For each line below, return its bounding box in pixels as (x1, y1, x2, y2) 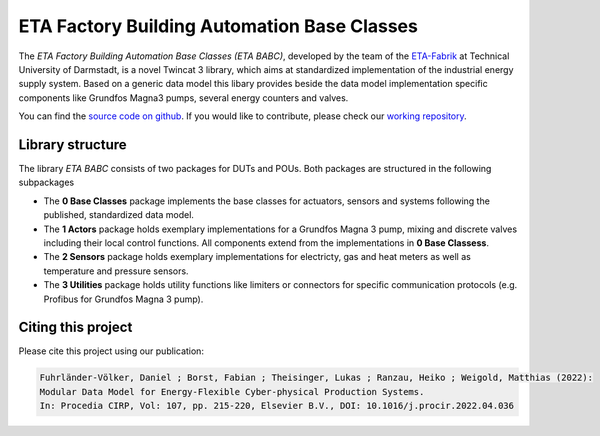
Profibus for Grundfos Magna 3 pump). (43, 293, 204, 305)
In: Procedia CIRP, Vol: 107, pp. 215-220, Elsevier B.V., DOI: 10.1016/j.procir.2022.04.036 (39, 400, 515, 412)
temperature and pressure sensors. (43, 265, 189, 277)
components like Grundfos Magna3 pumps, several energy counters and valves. (18, 91, 349, 104)
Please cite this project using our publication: (18, 345, 205, 357)
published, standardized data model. (43, 209, 195, 221)
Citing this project (18, 319, 133, 336)
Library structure (18, 136, 127, 153)
